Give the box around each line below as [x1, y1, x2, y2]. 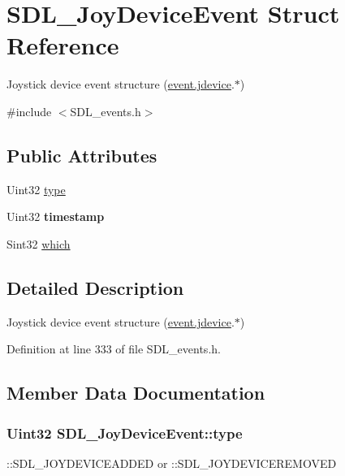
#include [6, 102, 52, 119]
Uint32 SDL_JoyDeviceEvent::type [6, 422, 243, 443]
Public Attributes [6, 142, 157, 167]
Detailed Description [6, 275, 184, 300]
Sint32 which [6, 235, 71, 252]
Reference [6, 28, 119, 62]
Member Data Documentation [6, 380, 265, 405]
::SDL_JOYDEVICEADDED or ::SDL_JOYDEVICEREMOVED [6, 454, 337, 471]
